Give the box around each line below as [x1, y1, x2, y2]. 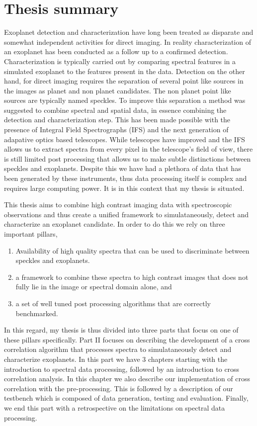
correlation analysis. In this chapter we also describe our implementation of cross [4, 373, 251, 384]
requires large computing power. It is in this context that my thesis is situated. [4, 182, 245, 193]
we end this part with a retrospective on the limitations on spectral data [4, 402, 225, 413]
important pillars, [4, 229, 58, 239]
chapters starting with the [148, 353, 228, 364]
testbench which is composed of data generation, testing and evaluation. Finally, [4, 393, 249, 403]
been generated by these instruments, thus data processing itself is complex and [4, 173, 247, 183]
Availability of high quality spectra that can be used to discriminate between [15, 245, 250, 256]
